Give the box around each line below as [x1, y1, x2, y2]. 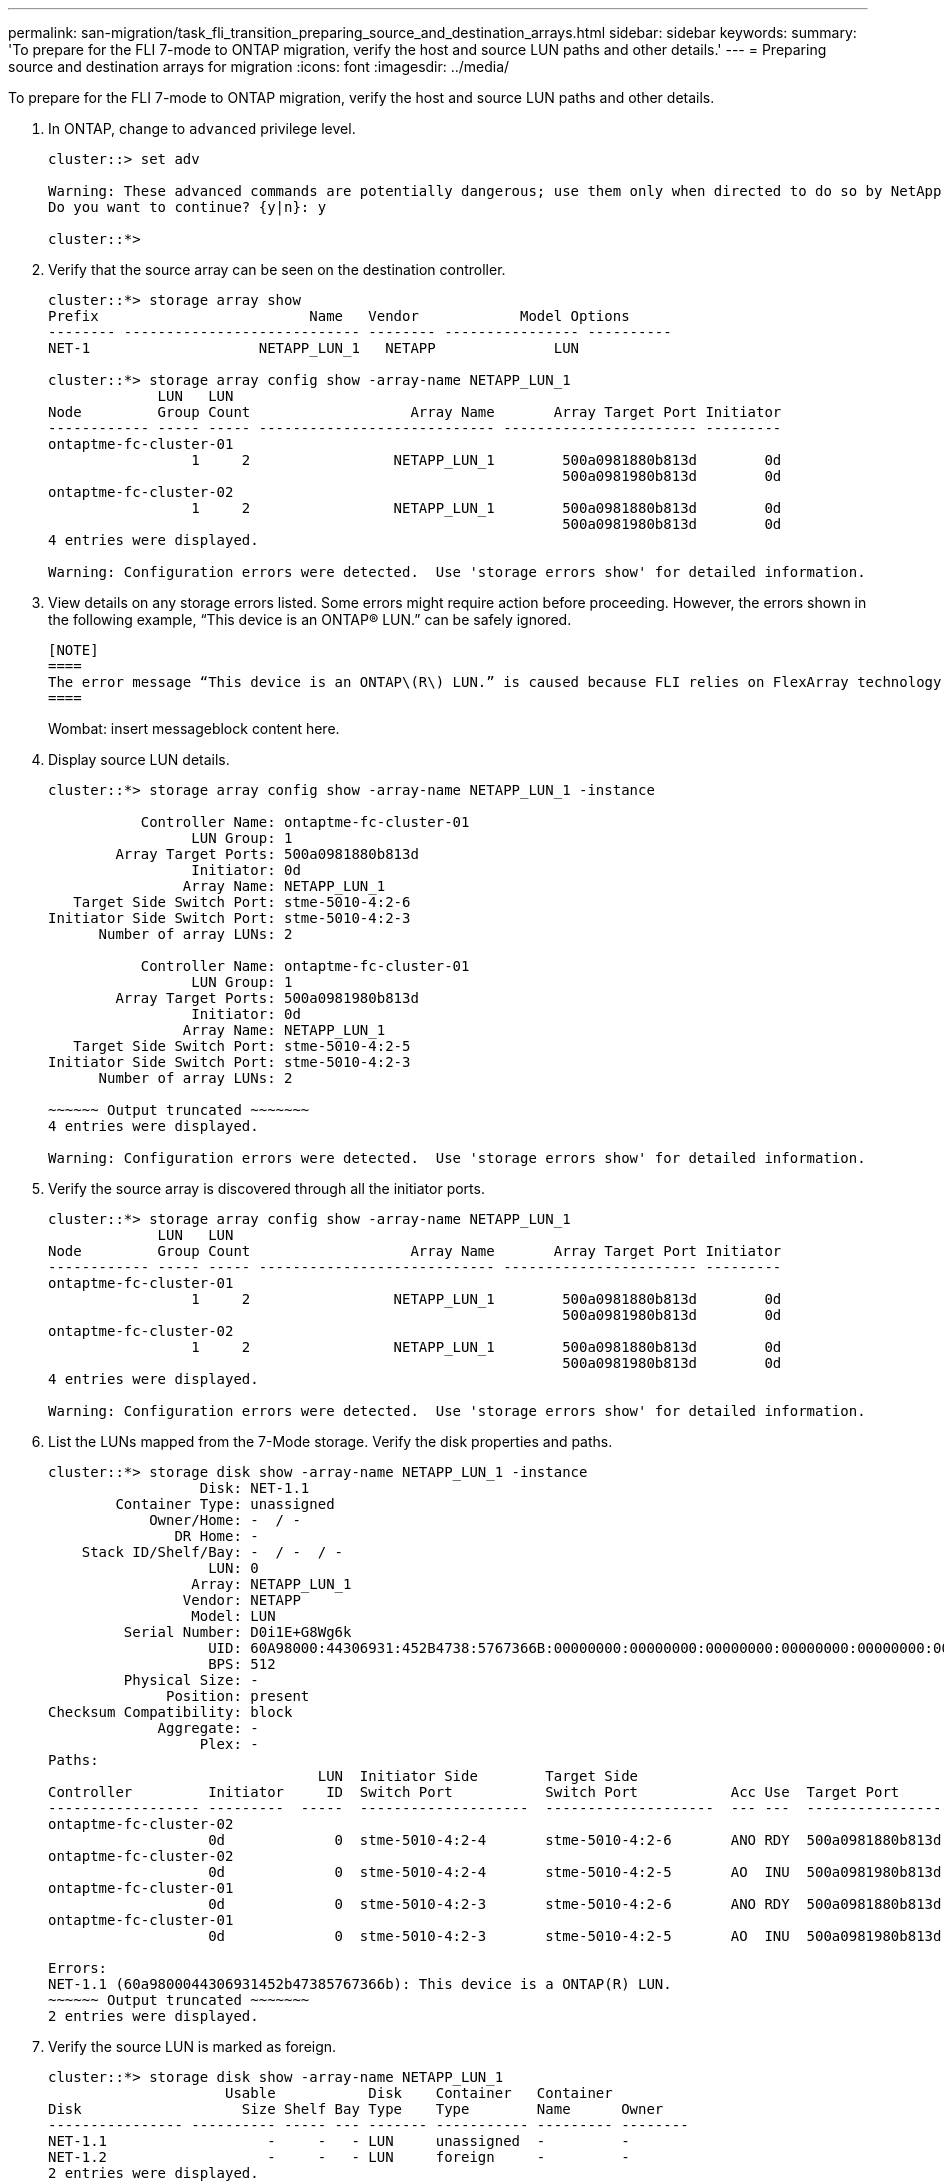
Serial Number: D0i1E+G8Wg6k [123, 1624, 352, 1640]
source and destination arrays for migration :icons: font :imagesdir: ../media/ [8, 58, 510, 75]
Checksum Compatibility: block [48, 1704, 293, 1720]
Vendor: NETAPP [182, 1592, 301, 1608]
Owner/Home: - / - [149, 1512, 301, 1528]
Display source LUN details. [48, 751, 230, 768]
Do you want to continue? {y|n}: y [48, 199, 327, 215]
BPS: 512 [208, 1656, 276, 1672]
